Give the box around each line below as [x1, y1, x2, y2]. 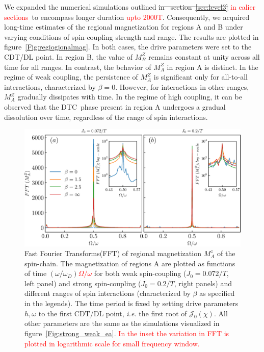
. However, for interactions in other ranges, [115, 81, 249, 92]
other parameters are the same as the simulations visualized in [24, 318, 220, 329]
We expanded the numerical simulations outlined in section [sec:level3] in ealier [4, 2, 256, 12]
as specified [199, 288, 235, 298]
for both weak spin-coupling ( [94, 268, 187, 279]
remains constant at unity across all [148, 51, 260, 62]
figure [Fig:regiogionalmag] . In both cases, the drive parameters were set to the [4, 41, 252, 52]
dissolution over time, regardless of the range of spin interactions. [4, 111, 208, 122]
